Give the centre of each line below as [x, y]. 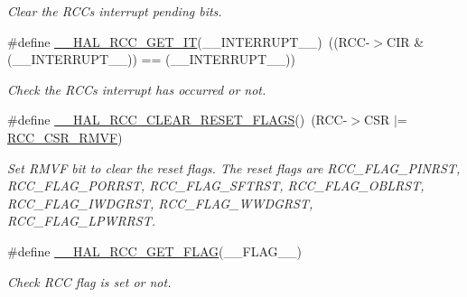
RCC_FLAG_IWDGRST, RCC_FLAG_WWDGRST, [160, 203]
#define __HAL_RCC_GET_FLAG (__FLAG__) [154, 251]
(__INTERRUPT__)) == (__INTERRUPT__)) [151, 59]
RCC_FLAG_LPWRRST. [81, 221]
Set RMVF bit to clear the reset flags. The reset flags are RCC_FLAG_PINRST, [234, 167]
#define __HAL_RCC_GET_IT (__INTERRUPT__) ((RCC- [189, 41]
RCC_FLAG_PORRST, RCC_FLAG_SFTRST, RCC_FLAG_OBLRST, [216, 186]
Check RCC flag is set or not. [89, 281]
